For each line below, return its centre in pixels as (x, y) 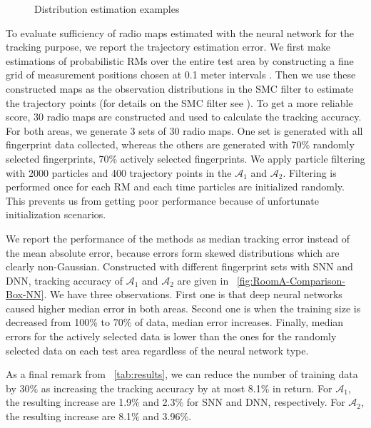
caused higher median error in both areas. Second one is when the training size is (183, 308)
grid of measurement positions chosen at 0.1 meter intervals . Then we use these (181, 75)
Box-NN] (25, 294)
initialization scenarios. (56, 214)
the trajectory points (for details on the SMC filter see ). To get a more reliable (179, 102)
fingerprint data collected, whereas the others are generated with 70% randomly (180, 144)
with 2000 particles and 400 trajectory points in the (119, 172)
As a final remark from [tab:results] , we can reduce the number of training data (182, 374)
